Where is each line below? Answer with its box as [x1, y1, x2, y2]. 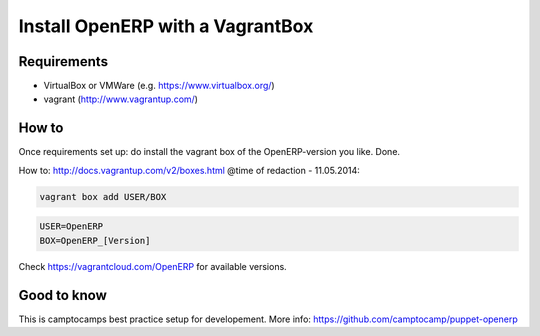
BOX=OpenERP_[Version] [39, 235, 151, 246]
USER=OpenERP [39, 221, 104, 232]
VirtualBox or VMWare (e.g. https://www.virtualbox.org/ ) [43, 80, 275, 92]
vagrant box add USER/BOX [39, 191, 167, 202]
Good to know [18, 286, 107, 304]
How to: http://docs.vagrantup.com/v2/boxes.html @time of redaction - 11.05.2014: [18, 164, 360, 176]
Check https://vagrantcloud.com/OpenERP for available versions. [18, 260, 287, 272]
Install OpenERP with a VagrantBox [18, 15, 314, 37]
